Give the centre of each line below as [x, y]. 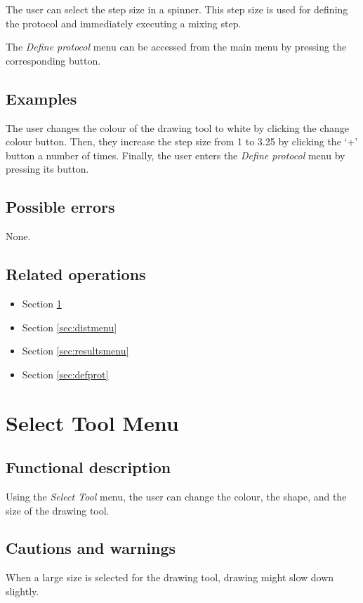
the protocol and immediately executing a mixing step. [124, 23]
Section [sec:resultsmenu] [75, 351]
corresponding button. [53, 60]
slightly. [22, 591]
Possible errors [60, 207]
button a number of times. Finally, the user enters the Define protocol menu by [176, 155]
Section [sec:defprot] [65, 374]
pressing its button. [47, 169]
